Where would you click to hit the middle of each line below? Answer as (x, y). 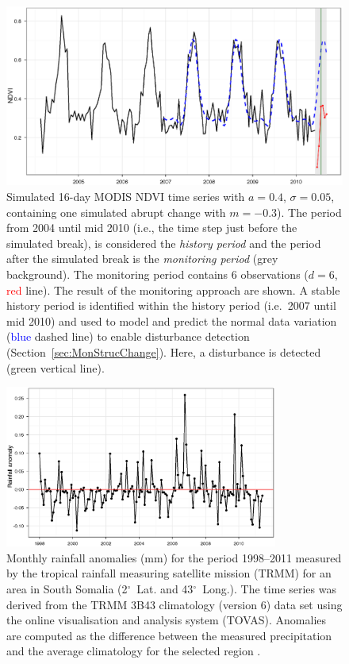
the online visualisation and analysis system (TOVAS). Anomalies (167, 620)
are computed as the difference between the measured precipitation (169, 635)
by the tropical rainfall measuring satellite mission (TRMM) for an (169, 573)
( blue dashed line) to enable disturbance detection (128, 336)
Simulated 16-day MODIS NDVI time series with (126, 197)
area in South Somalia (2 (67, 589)
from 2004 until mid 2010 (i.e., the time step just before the (152, 228)
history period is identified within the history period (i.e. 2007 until (171, 305)
